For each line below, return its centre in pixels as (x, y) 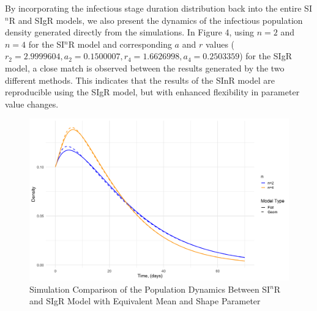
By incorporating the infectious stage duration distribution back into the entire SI (158, 8)
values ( (220, 44)
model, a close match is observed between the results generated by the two (145, 68)
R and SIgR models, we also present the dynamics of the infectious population (156, 20)
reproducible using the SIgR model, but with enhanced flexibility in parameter (152, 92)
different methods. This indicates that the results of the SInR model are (140, 80)
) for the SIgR (266, 56)
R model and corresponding (120, 44)
